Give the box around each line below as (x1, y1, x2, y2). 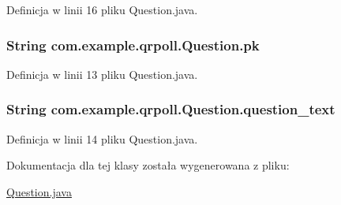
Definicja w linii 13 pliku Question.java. (6, 65, 198, 82)
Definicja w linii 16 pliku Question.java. (6, 2, 198, 17)
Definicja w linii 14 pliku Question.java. (6, 130, 198, 147)
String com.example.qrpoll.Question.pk (6, 35, 260, 54)
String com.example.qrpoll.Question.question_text (6, 99, 335, 119)
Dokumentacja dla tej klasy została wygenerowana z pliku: (6, 157, 290, 173)
